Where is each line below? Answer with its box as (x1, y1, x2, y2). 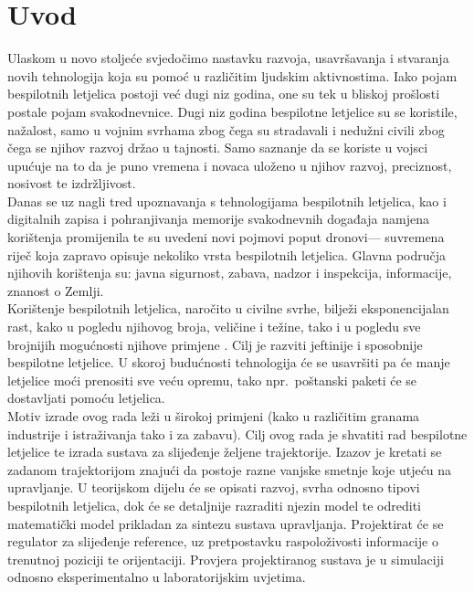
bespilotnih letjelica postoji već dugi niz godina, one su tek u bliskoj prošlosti (7, 84, 440, 103)
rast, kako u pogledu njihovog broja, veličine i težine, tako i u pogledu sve (7, 317, 421, 336)
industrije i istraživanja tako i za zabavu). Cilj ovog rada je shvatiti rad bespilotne (7, 424, 468, 443)
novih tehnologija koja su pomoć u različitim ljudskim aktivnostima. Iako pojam (7, 66, 458, 85)
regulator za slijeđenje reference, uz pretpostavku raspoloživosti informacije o (7, 532, 438, 551)
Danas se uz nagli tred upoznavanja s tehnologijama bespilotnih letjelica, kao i (7, 191, 447, 210)
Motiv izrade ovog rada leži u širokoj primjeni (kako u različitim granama (7, 407, 420, 425)
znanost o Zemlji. (7, 280, 104, 300)
